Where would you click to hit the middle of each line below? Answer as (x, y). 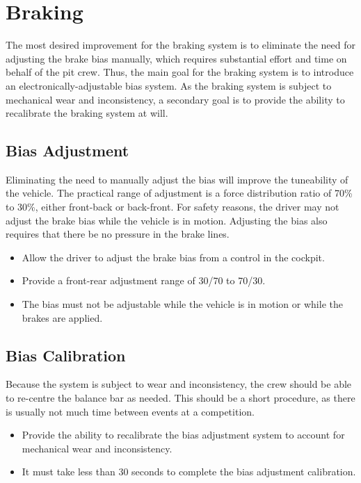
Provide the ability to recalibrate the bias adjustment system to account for (183, 435)
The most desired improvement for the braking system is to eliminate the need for (180, 45)
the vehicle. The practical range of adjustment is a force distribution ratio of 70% (179, 193)
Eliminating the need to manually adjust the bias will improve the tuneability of (177, 179)
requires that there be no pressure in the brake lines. (118, 234)
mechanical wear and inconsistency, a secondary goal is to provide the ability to (175, 99)
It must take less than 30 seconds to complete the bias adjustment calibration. (189, 472)
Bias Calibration (66, 355)
